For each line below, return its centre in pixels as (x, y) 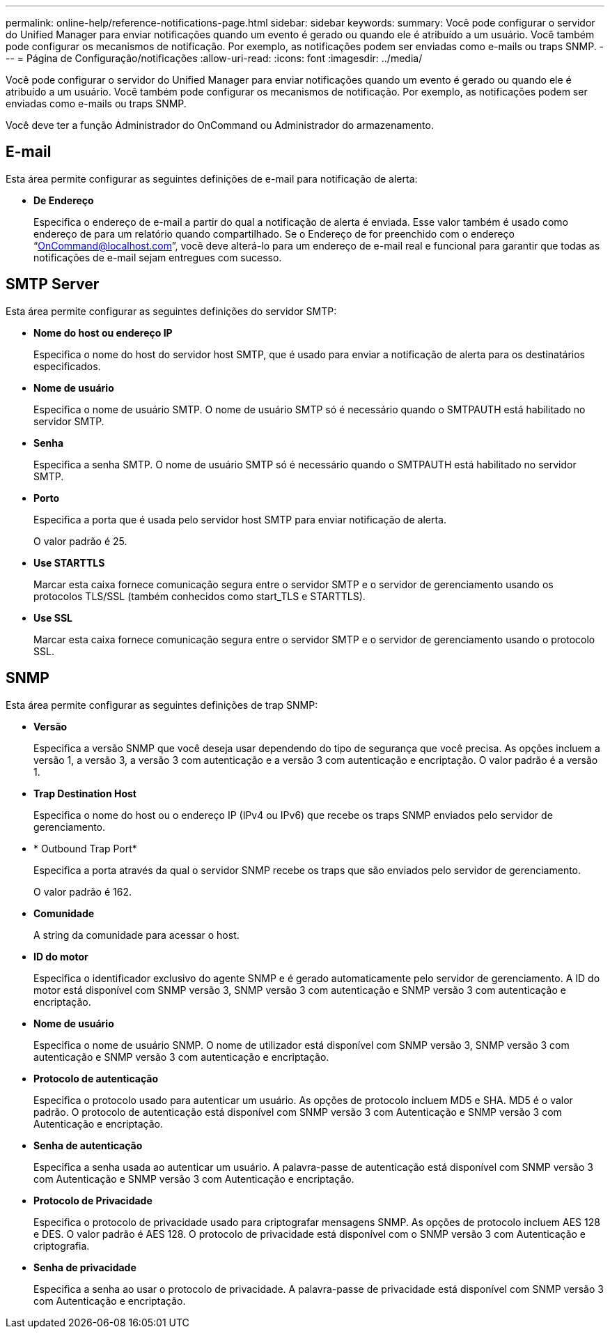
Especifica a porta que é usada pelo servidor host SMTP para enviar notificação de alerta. (240, 519)
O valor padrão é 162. (83, 891)
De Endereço (64, 200)
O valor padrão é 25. (80, 541)
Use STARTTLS (69, 562)
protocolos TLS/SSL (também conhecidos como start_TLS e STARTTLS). (200, 596)
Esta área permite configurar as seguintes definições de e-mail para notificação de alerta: (212, 178)
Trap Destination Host (85, 793)
